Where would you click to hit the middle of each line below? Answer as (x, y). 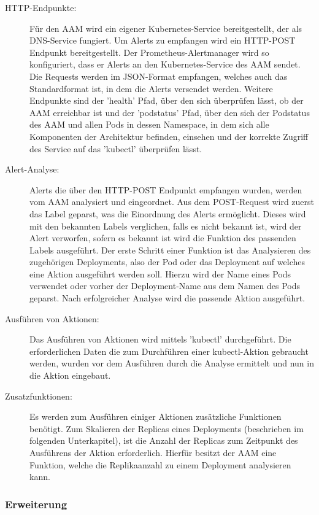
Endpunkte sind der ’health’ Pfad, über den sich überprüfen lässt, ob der (167, 100)
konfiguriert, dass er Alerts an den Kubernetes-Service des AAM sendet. (165, 64)
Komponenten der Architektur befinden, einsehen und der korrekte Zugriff (169, 136)
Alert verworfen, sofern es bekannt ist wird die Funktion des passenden (163, 238)
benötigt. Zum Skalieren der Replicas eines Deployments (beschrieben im (167, 428)
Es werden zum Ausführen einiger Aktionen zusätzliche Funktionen (156, 416)
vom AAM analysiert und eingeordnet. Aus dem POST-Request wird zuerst (172, 202)
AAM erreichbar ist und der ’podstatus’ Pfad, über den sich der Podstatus (170, 112)
